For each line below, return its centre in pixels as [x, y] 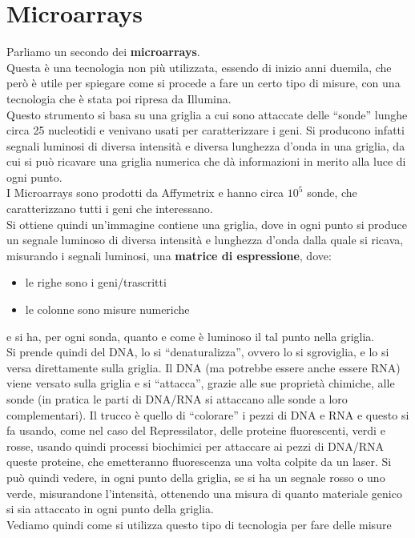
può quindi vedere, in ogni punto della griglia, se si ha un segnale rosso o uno [196, 477]
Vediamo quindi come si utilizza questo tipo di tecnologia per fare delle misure [199, 524]
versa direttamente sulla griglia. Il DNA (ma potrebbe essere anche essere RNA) [203, 367]
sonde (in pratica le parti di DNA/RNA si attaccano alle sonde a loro [177, 399]
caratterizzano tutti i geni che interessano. [110, 209]
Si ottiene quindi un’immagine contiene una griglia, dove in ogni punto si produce [207, 224]
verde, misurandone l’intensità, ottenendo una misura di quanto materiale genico [204, 493]
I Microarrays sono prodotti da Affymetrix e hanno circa [145, 193]
